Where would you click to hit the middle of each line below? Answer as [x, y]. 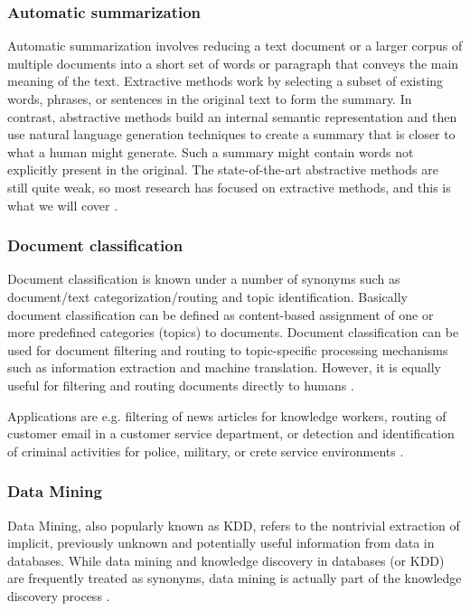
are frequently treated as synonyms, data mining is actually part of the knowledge [235, 578]
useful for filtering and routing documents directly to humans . [181, 385]
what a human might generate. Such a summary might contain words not [211, 151]
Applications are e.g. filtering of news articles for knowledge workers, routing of [227, 415]
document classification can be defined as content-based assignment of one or [221, 314]
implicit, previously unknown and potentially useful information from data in [221, 543]
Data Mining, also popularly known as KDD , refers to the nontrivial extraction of [234, 525]
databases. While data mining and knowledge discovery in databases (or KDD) [226, 560]
